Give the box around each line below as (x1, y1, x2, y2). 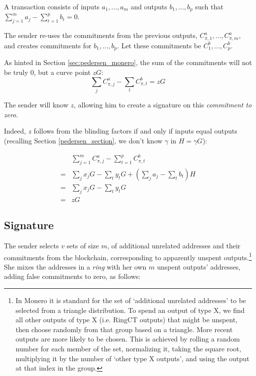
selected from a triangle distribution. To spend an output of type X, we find (15, 305, 245, 315)
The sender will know (4, 100, 68, 110)
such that (195, 1, 224, 11)
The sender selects (4, 240, 59, 250)
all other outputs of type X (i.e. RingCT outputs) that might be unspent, (15, 314, 238, 325)
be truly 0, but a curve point (4, 67, 91, 77)
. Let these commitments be (117, 40, 201, 50)
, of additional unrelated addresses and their (107, 240, 241, 250)
